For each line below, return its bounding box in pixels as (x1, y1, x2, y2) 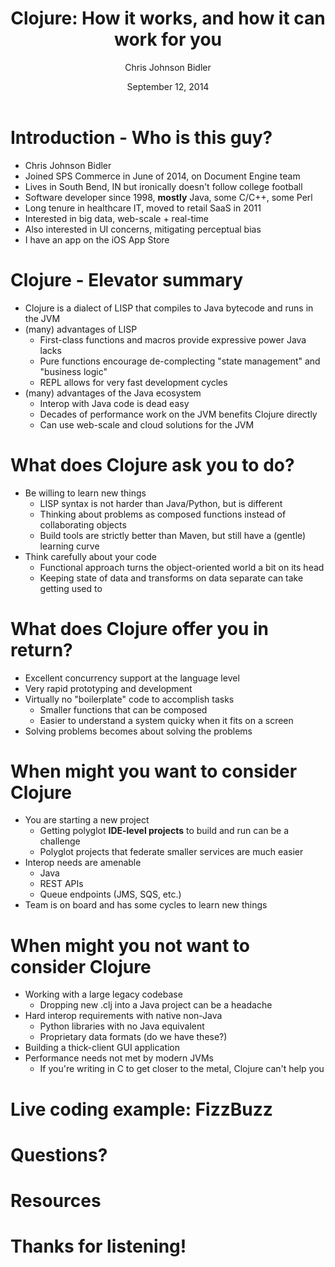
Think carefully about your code (24, 550, 157, 562)
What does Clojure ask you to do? (10, 453, 295, 476)
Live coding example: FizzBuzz (10, 1098, 273, 1121)
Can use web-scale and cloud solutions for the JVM (39, 418, 255, 431)
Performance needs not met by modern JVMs (24, 1052, 214, 1064)
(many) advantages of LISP (24, 323, 138, 335)
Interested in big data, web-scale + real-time (24, 212, 210, 224)
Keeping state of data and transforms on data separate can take (39, 572, 304, 584)
